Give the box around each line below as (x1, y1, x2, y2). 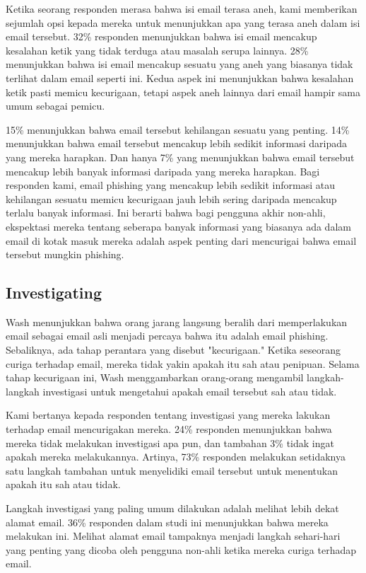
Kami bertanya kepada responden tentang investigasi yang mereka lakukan (6, 407, 331, 422)
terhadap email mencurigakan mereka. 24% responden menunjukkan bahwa (6, 422, 332, 436)
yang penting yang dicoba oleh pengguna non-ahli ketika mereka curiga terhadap (6, 542, 357, 557)
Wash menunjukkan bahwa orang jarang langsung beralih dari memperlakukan (6, 314, 348, 329)
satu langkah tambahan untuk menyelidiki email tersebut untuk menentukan (6, 463, 338, 477)
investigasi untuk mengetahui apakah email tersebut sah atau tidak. (42, 383, 337, 398)
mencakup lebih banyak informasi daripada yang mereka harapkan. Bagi (6, 163, 320, 178)
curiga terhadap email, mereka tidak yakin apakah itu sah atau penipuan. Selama (6, 356, 360, 371)
